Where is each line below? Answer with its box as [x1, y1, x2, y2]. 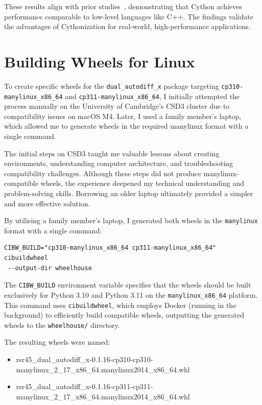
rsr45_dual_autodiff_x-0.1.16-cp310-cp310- [16, 354, 153, 364]
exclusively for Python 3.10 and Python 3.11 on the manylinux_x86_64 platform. [4, 289, 258, 300]
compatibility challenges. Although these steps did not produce [4, 168, 201, 178]
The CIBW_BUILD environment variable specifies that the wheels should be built [4, 279, 251, 290]
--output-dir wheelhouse [8, 264, 92, 272]
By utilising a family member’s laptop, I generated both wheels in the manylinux [4, 215, 258, 226]
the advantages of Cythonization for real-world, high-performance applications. [4, 21, 251, 32]
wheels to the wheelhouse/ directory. [4, 319, 120, 330]
